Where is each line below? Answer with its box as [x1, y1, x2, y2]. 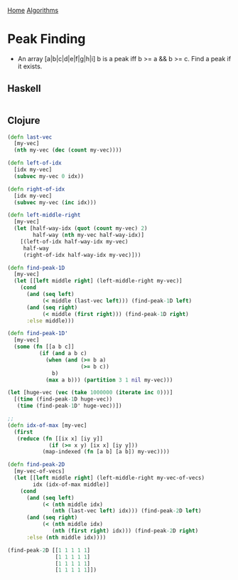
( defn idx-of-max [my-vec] [7, 421, 87, 429]
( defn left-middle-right [7, 211, 81, 219]
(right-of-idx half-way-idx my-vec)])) [23, 251, 141, 258]
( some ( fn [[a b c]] [13, 343, 75, 351]
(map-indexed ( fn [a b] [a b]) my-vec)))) [42, 448, 171, 455]
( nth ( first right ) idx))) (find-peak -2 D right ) [52, 527, 199, 534]
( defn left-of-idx [7, 159, 62, 167]
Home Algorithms [7, 6, 59, 14]
